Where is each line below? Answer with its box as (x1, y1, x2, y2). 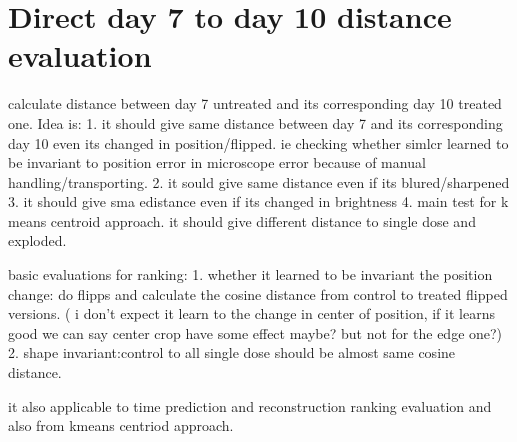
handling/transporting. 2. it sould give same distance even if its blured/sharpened (8, 171, 510, 192)
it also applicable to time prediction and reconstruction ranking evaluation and (8, 395, 492, 416)
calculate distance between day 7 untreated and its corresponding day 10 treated (8, 93, 502, 114)
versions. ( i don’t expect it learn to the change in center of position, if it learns (8, 303, 495, 324)
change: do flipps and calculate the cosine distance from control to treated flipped (8, 283, 508, 304)
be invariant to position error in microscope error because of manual (8, 152, 426, 173)
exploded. (8, 230, 67, 251)
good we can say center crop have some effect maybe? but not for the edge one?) (8, 322, 503, 343)
